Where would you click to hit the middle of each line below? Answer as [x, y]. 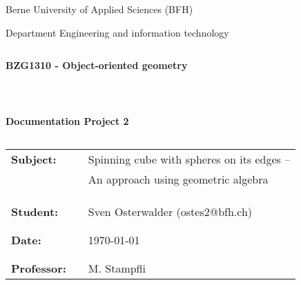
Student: [35, 211]
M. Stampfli [117, 268]
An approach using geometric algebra [178, 179]
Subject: [34, 159]
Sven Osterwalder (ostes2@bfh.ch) [170, 211]
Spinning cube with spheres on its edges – [189, 159]
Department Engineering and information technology [117, 32]
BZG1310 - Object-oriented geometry [97, 65]
